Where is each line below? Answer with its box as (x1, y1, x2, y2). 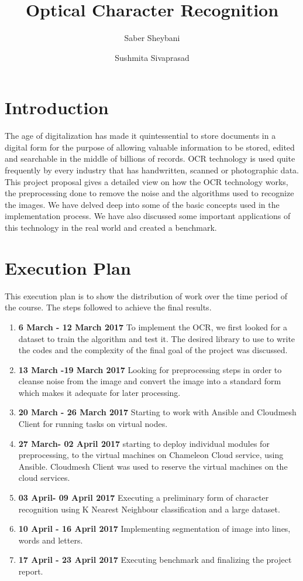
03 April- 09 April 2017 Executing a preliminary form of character (18, 491, 269, 504)
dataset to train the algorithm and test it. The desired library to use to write (18, 332, 295, 344)
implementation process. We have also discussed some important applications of (5, 210, 291, 222)
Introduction (5, 95, 109, 119)
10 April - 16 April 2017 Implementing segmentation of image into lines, (18, 522, 291, 535)
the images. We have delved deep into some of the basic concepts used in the (5, 198, 280, 210)
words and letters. (18, 534, 83, 546)
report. (18, 565, 43, 577)
